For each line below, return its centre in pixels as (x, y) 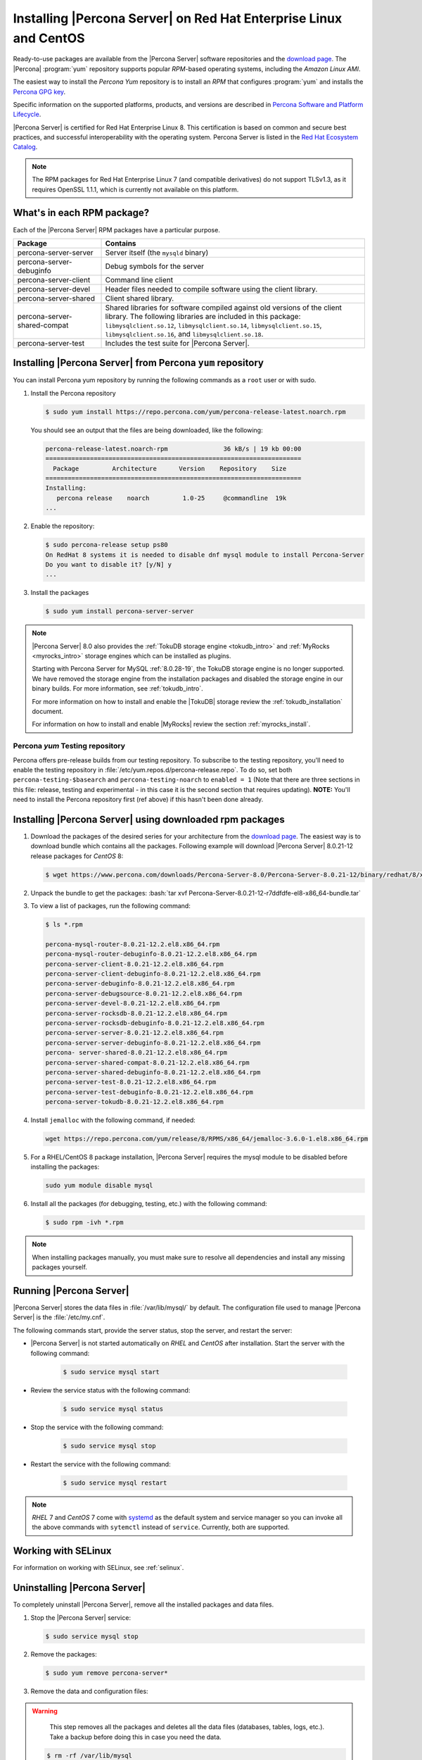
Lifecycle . (27, 114)
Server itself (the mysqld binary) (157, 252)
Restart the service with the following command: (101, 1464)
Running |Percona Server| (71, 1291)
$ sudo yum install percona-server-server (120, 611)
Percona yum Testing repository (69, 746)
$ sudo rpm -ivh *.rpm (84, 1222)
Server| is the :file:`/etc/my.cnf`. (59, 1317)
